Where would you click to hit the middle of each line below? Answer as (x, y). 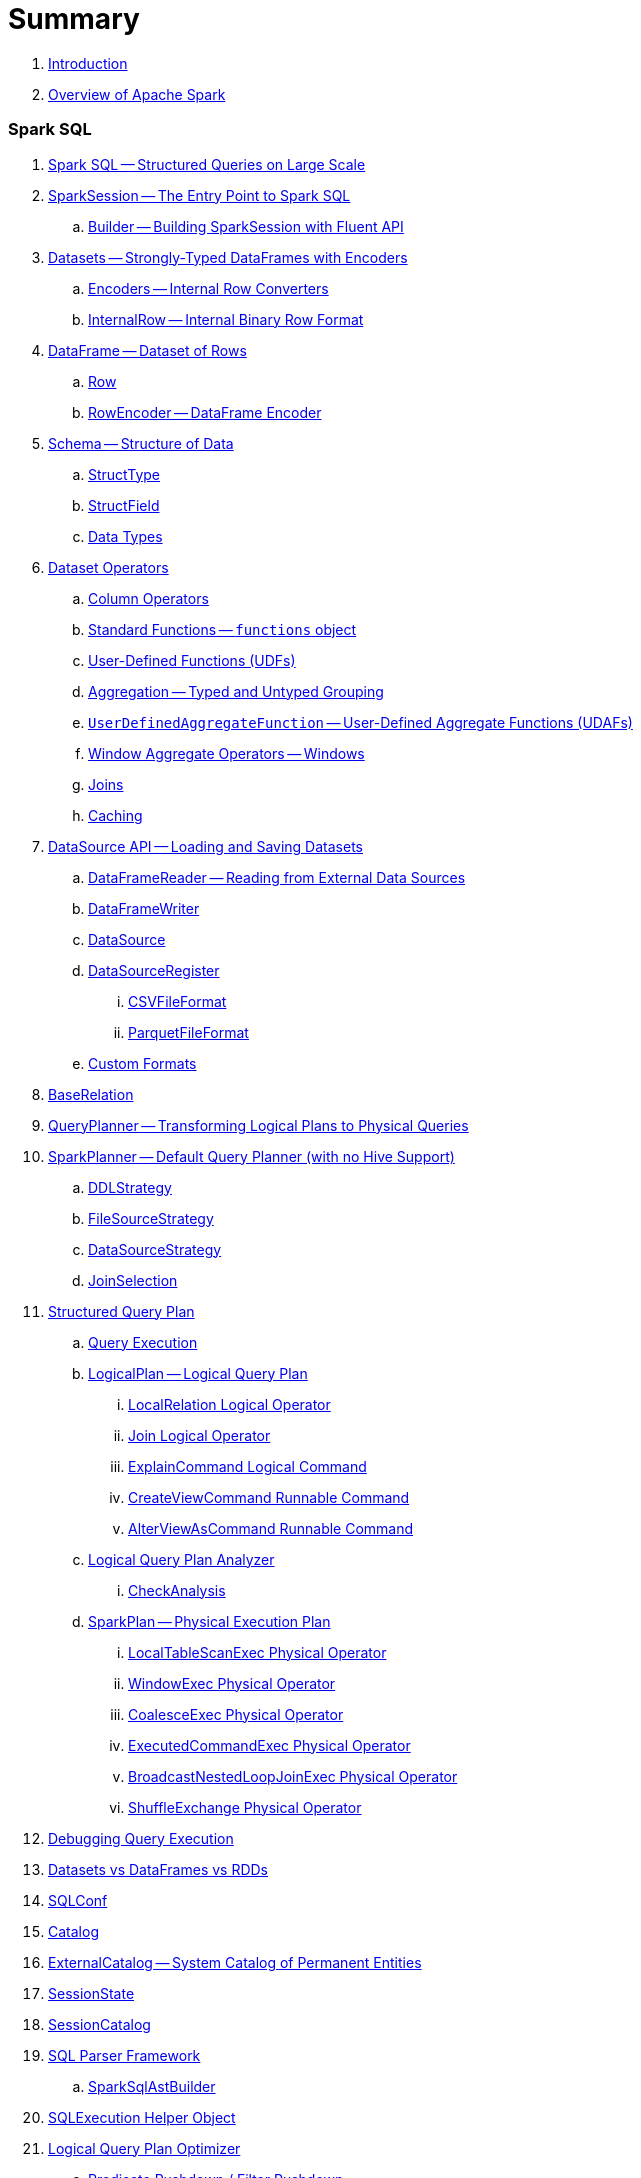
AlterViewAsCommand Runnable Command (271, 1528)
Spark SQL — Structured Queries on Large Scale (207, 164)
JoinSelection (133, 1280)
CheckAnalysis (177, 1590)
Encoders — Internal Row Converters (208, 288)
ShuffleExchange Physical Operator (245, 1807)
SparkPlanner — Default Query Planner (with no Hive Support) (251, 1156)
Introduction (88, 63)
